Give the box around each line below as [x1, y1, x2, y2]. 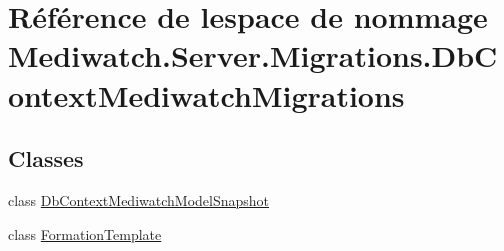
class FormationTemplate [8, 223, 162, 244]
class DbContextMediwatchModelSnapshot [8, 189, 270, 210]
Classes [8, 143, 84, 174]
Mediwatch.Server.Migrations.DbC [8, 35, 498, 76]
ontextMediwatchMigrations [8, 74, 405, 115]
